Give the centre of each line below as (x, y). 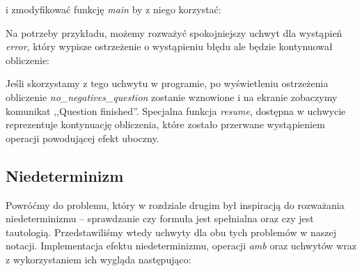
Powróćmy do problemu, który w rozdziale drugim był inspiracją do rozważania (175, 204)
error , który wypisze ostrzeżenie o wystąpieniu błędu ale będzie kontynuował (169, 46)
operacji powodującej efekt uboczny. (82, 138)
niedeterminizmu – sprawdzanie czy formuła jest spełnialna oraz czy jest (160, 218)
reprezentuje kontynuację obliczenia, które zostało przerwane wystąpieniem (165, 124)
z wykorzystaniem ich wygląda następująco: (99, 259)
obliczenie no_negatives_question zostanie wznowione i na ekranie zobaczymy (172, 96)
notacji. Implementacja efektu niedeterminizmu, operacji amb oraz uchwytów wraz (181, 246)
